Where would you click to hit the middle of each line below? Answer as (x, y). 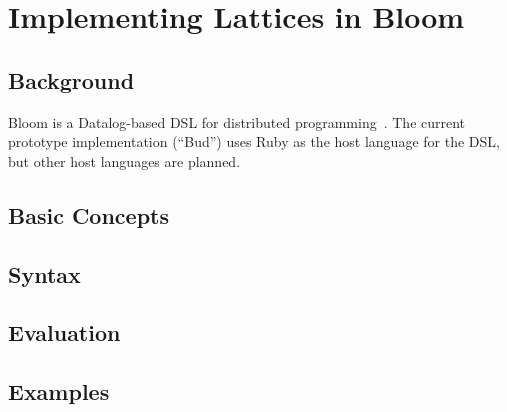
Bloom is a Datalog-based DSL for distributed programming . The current (237, 121)
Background (71, 79)
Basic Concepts (89, 214)
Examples (59, 391)
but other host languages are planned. (124, 160)
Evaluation (64, 332)
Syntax (44, 273)
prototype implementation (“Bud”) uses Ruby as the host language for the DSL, (254, 141)
